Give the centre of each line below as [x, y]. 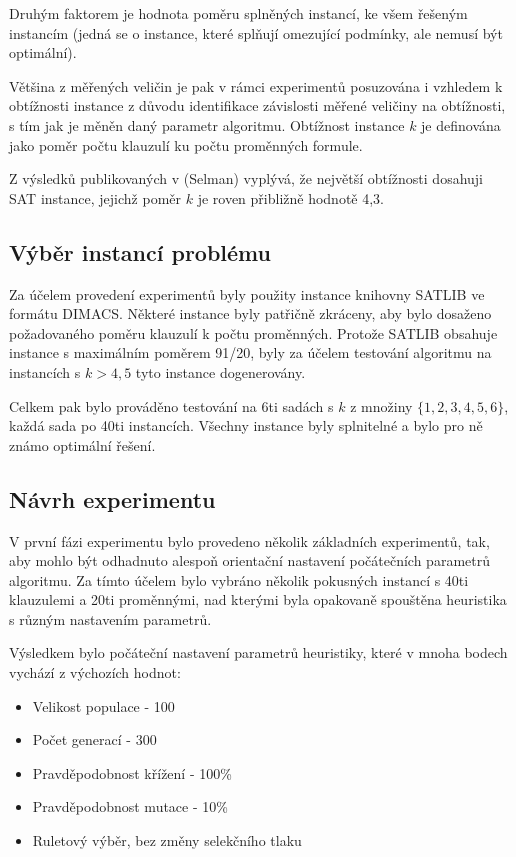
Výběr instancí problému [140, 251]
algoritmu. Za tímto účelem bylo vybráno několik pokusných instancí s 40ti [239, 579]
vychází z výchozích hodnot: [95, 672]
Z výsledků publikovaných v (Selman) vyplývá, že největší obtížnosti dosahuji [246, 178]
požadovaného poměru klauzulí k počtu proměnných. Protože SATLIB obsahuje [253, 332]
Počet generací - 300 [94, 739]
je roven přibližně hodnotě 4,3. [291, 197]
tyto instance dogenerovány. [220, 371]
